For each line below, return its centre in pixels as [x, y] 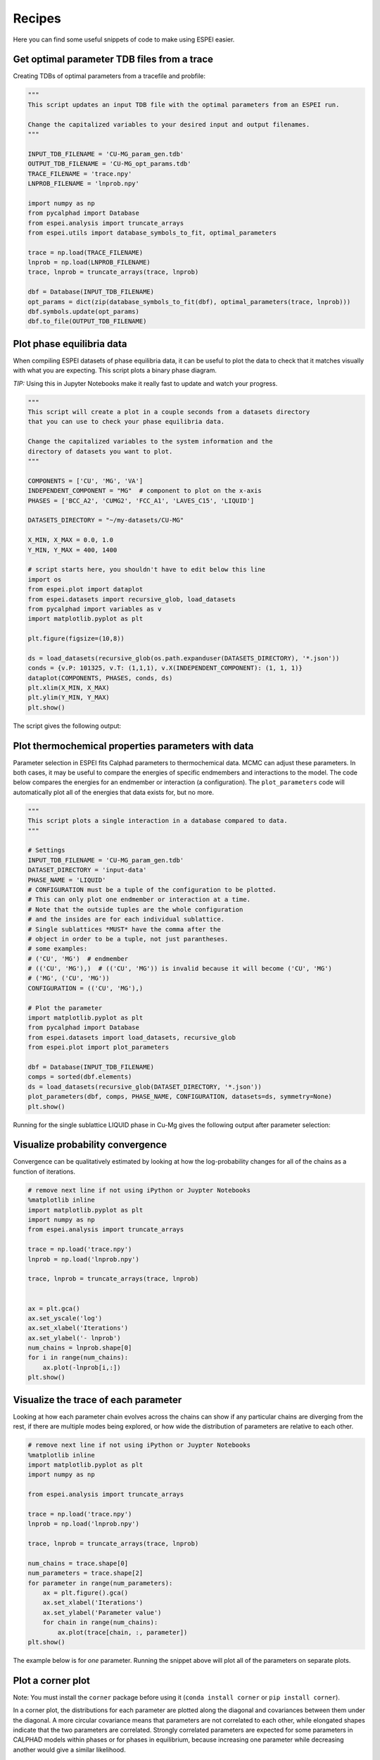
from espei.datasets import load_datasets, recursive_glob [132, 1037]
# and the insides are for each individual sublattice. [126, 919]
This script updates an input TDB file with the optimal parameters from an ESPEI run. [184, 105]
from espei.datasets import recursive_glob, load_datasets [132, 599]
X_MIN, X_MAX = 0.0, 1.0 [71, 540]
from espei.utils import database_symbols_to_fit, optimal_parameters [152, 233]
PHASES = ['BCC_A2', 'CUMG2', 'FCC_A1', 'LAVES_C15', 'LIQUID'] [141, 501]
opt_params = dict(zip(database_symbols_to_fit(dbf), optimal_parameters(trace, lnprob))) [189, 302]
